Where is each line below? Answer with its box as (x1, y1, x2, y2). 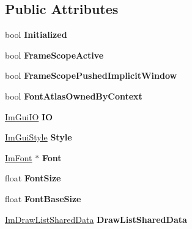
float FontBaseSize (5, 192, 81, 205)
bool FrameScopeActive (5, 48, 104, 61)
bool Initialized (5, 28, 67, 41)
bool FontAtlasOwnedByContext (5, 89, 142, 102)
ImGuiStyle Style (5, 131, 72, 144)
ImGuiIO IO (5, 110, 53, 123)
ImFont (5, 151, 32, 164)
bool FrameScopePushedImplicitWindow (5, 69, 177, 82)
